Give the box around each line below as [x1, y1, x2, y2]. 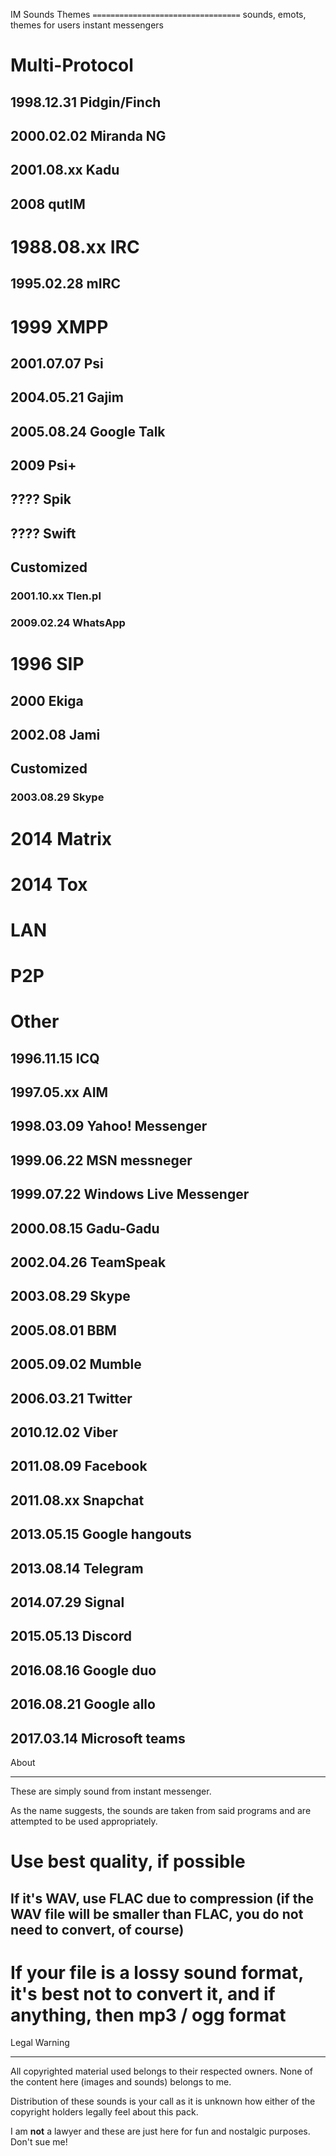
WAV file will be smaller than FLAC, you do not [10, 1905, 304, 1923]
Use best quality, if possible [10, 1850, 246, 1873]
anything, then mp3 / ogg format [10, 2004, 287, 2026]
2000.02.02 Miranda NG [10, 127, 167, 144]
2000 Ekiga [10, 692, 84, 709]
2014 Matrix [10, 827, 113, 850]
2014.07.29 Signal [10, 1594, 125, 1611]
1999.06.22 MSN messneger [10, 1152, 193, 1169]
